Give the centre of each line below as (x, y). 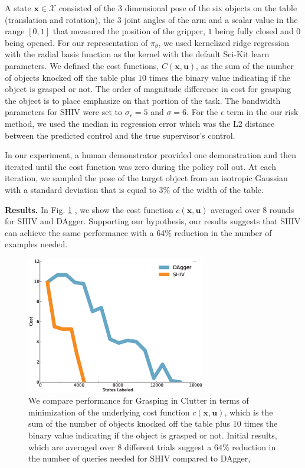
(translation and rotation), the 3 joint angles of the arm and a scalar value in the (151, 19)
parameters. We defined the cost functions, (82, 65)
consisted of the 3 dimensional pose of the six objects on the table (178, 8)
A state (18, 8)
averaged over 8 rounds (252, 209)
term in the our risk (263, 112)
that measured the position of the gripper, (129, 31)
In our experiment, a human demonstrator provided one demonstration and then (150, 155)
